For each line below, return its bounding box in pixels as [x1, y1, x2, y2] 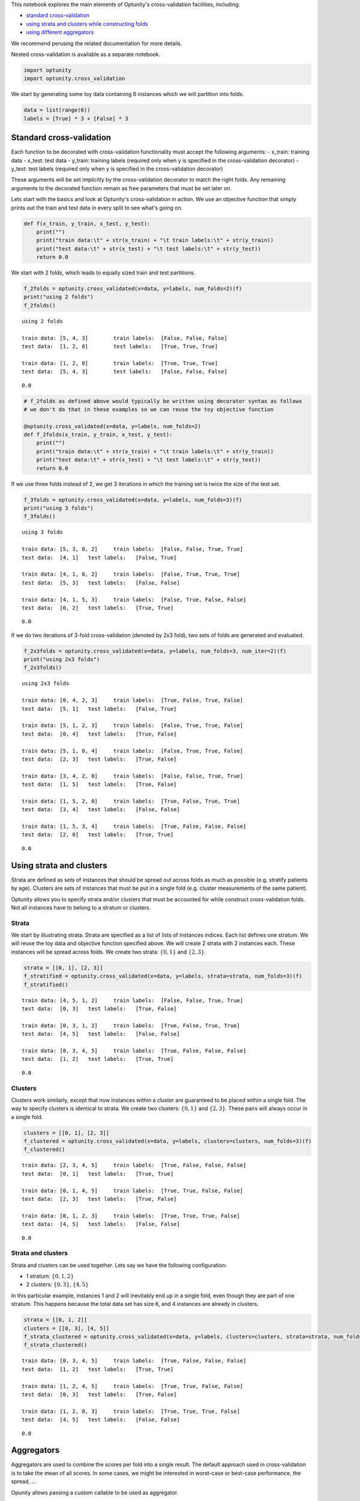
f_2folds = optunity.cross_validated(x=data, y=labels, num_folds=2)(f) [23, 285, 242, 292]
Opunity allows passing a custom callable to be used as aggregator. [11, 1489, 179, 1496]
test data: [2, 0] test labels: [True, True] [22, 832, 174, 838]
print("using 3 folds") [23, 505, 94, 512]
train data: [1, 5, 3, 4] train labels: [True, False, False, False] [22, 823, 247, 830]
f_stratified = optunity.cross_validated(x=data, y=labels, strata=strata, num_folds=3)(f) [23, 973, 302, 980]
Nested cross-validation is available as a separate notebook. [11, 50, 161, 58]
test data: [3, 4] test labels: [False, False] [22, 806, 180, 813]
